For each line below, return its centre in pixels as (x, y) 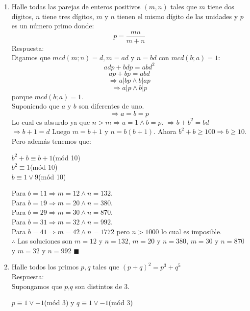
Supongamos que (37, 286)
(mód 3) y (59, 302)
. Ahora (165, 131)
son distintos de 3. (102, 286)
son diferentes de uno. (111, 106)
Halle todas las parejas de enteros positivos (76, 6)
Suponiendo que (36, 106)
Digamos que (31, 57)
